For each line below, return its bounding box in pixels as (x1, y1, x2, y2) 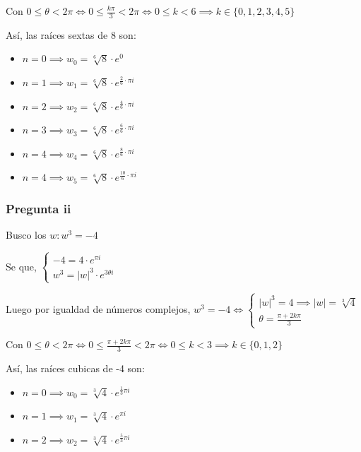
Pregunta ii (6, 199, 71, 217)
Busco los (6, 227, 47, 242)
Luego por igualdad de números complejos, (6, 302, 191, 316)
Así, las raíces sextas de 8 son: (6, 27, 136, 42)
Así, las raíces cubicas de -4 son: (6, 361, 145, 375)
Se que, (6, 258, 37, 273)
